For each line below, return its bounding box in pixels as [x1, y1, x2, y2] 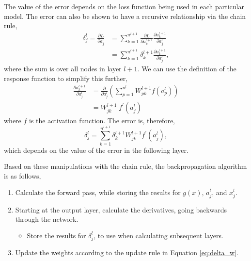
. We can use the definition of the [137, 64, 236, 74]
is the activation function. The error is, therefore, [29, 115, 175, 126]
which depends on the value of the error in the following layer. [4, 145, 188, 155]
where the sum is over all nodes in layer [4, 64, 122, 74]
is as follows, [4, 170, 41, 180]
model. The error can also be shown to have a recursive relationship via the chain [4, 11, 246, 21]
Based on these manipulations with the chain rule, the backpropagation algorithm [4, 161, 247, 171]
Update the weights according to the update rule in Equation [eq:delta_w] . [15, 247, 238, 257]
